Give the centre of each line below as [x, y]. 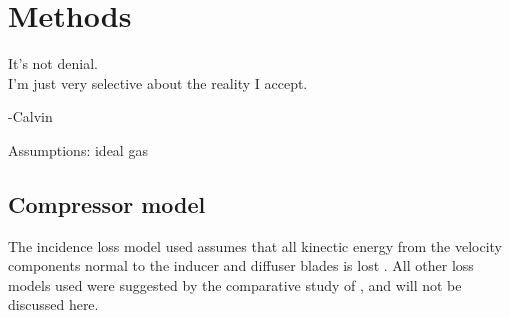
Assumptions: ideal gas [78, 149]
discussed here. [53, 304]
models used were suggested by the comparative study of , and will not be [235, 284]
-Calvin [30, 116]
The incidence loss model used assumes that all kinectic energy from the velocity [255, 245]
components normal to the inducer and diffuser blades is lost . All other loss [241, 265]
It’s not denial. [53, 63]
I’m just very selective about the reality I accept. [158, 82]
